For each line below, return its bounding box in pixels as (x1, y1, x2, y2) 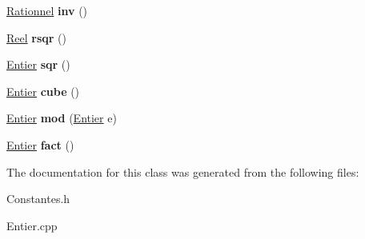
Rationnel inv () (6, 2, 88, 18)
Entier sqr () (6, 56, 70, 73)
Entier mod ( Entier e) (6, 110, 117, 126)
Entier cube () (6, 82, 80, 99)
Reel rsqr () (6, 29, 67, 46)
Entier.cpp (6, 217, 58, 233)
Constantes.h (6, 190, 70, 207)
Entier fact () (6, 136, 74, 153)
